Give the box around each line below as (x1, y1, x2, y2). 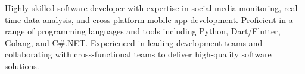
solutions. (5, 59, 39, 72)
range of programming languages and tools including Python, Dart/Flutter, (5, 25, 281, 37)
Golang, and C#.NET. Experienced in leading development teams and (5, 36, 263, 49)
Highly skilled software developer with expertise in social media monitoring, (5, 2, 282, 14)
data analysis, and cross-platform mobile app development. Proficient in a (23, 13, 293, 25)
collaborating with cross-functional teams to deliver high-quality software (5, 48, 272, 60)
